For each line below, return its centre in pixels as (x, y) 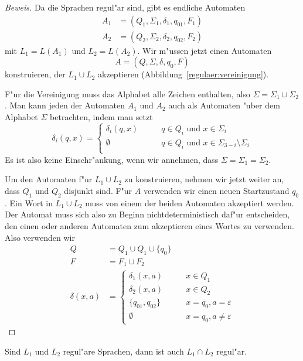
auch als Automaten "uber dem (224, 105)
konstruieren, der (35, 74)
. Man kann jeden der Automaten (65, 105)
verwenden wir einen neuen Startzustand (216, 190)
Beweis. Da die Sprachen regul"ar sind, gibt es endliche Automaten (125, 7)
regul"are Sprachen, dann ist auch (123, 351)
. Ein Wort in (29, 202)
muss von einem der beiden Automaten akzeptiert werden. (190, 202)
